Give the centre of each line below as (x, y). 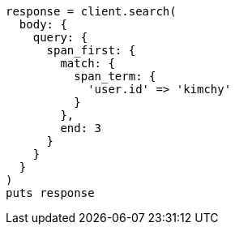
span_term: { (115, 76)
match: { (88, 63)
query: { (60, 37)
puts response (50, 193)
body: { (43, 24)
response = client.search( (91, 11)
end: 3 (81, 128)
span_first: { (91, 50)
